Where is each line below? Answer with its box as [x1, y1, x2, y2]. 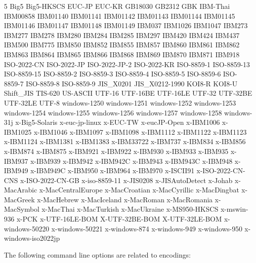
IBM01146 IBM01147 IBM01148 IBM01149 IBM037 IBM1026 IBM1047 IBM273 [4, 20, 248, 31]
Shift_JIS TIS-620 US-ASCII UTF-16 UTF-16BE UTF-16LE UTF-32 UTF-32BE [4, 88, 253, 98]
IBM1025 [4, 126, 32, 137]
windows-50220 [4, 223, 49, 233]
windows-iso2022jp [4, 233, 60, 243]
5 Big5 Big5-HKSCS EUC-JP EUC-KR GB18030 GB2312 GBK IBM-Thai [4, 1, 230, 11]
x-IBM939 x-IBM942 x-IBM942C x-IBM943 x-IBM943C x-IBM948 [30, 155, 233, 166]
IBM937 [4, 155, 28, 166]
